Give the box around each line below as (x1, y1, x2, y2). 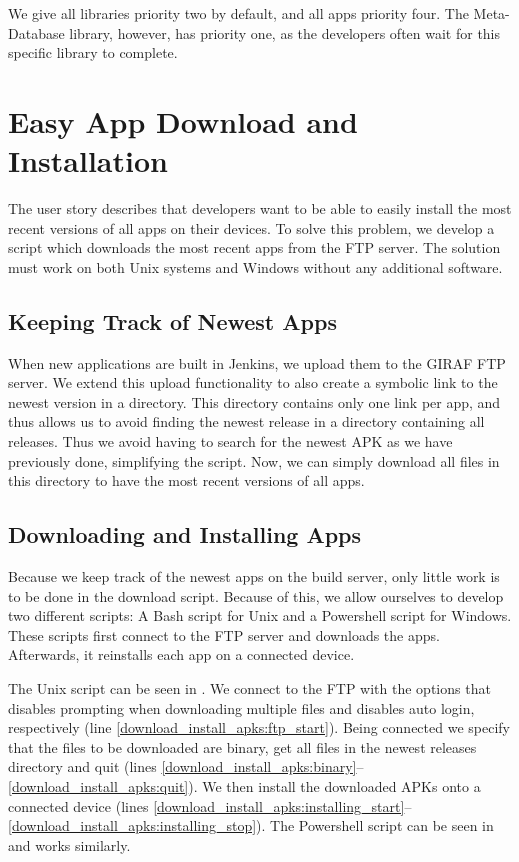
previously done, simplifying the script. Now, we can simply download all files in (8, 450, 500, 471)
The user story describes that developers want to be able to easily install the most (8, 198, 512, 219)
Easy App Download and (8, 100, 358, 141)
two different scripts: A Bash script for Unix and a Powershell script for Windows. (8, 605, 512, 626)
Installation (8, 140, 168, 181)
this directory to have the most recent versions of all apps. (8, 470, 365, 491)
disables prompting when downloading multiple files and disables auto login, (8, 697, 475, 718)
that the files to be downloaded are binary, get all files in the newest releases (8, 736, 477, 757)
